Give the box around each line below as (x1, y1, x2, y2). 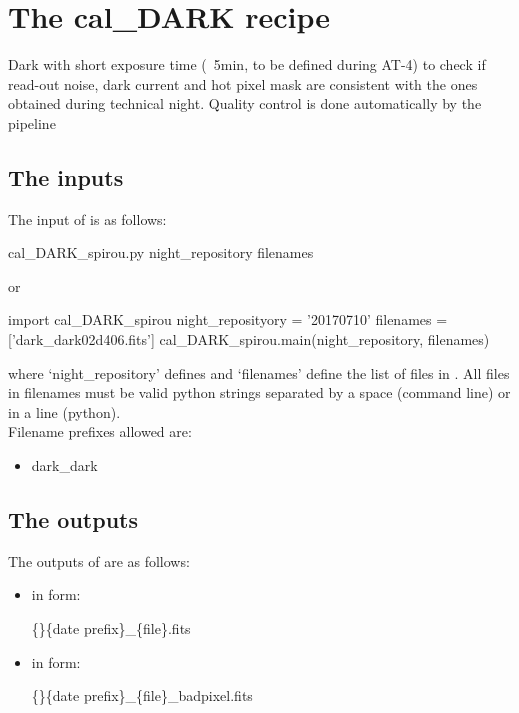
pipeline (8, 112, 56, 133)
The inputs (8, 161, 124, 192)
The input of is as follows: (8, 208, 167, 229)
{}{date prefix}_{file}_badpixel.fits (31, 685, 253, 706)
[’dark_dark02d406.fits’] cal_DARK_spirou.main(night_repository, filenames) (8, 329, 490, 350)
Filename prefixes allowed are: (8, 421, 192, 442)
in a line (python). (8, 401, 121, 422)
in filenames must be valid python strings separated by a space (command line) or (8, 382, 511, 403)
